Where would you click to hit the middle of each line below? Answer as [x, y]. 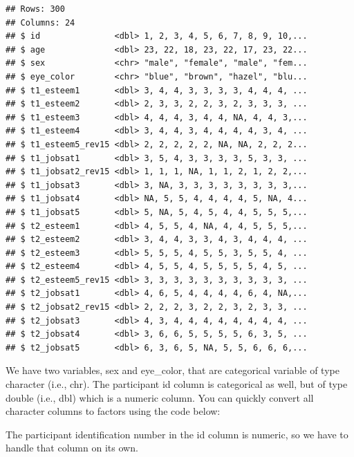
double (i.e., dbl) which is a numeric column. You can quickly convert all [160, 397]
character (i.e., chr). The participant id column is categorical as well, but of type [177, 384]
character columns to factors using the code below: [113, 411]
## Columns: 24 [40, 22]
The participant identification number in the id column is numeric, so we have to [177, 434]
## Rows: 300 [35, 9]
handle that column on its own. [72, 448]
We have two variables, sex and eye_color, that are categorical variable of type [173, 370]
